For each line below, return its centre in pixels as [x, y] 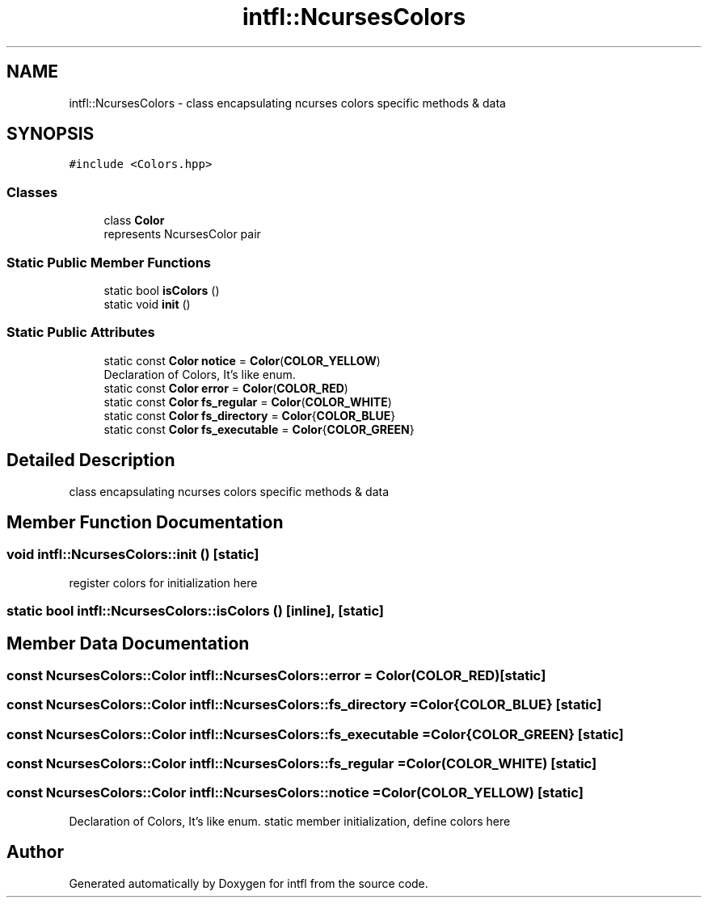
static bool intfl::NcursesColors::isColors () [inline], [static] [196, 611]
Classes [32, 192]
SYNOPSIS [51, 134]
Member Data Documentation [128, 643]
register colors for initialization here [163, 582]
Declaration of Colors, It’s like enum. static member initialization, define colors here [290, 821]
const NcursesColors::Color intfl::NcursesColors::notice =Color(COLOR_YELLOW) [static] [295, 793]
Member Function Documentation [145, 522]
